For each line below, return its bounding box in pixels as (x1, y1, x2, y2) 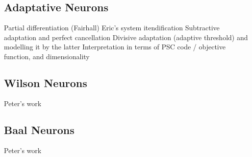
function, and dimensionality (4, 51, 90, 61)
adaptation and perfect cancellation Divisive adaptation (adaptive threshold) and (4, 32, 248, 42)
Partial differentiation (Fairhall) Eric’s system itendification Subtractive (4, 22, 220, 33)
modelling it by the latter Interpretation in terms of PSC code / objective (4, 42, 226, 52)
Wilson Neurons (4, 75, 87, 90)
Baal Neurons (4, 122, 75, 137)
